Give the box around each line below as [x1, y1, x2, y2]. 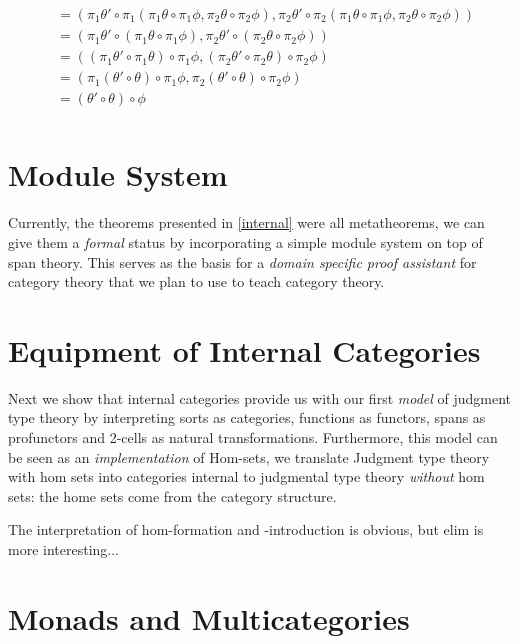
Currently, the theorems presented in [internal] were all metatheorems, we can [8, 212, 485, 233]
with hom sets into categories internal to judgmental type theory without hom [8, 466, 485, 487]
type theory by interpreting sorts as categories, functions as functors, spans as [8, 407, 486, 428]
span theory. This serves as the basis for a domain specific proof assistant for [8, 251, 477, 272]
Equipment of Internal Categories [8, 329, 481, 370]
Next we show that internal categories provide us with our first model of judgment [8, 387, 512, 408]
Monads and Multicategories [8, 597, 410, 638]
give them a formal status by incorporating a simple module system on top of [8, 231, 483, 252]
